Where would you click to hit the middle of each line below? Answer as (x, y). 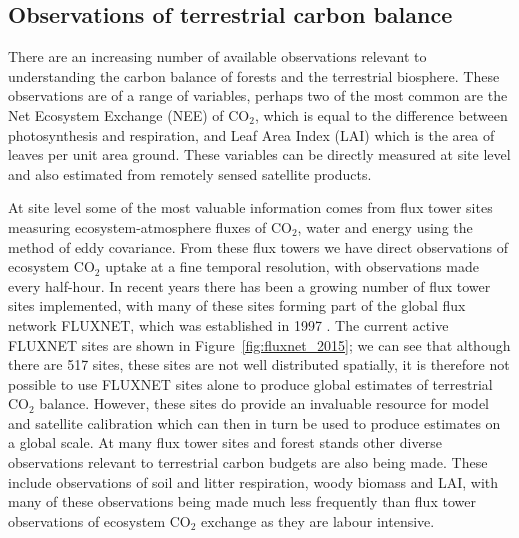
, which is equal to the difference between (381, 114)
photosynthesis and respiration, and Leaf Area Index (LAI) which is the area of (251, 134)
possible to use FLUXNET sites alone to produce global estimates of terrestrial (250, 383)
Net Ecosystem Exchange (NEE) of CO (129, 114)
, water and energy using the (385, 226)
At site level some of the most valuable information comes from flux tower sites (250, 207)
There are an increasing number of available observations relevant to (217, 56)
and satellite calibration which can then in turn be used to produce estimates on (254, 422)
